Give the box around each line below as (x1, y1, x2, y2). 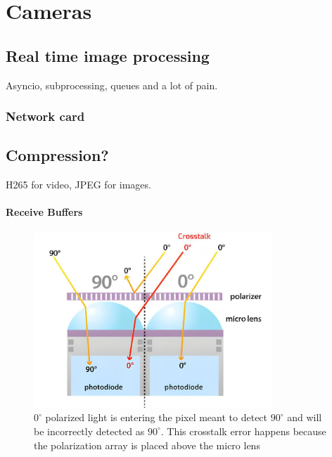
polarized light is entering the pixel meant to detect (45, 410, 268, 425)
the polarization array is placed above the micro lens (34, 437, 260, 452)
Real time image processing (6, 44, 210, 66)
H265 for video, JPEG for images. (6, 177, 151, 192)
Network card (6, 108, 85, 125)
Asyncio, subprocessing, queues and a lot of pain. (6, 77, 218, 92)
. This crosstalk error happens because (160, 423, 326, 438)
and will (287, 410, 322, 425)
